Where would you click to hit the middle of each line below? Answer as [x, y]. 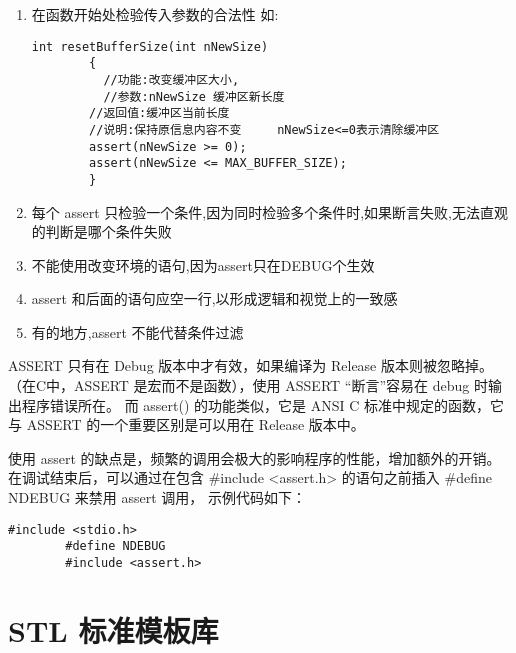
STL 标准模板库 [113, 629]
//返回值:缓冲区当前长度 [159, 113]
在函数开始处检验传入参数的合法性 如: [155, 14]
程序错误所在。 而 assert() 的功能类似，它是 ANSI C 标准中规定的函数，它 [262, 404]
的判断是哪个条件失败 [101, 231]
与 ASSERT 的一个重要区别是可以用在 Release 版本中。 [186, 424]
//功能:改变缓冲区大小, [171, 79]
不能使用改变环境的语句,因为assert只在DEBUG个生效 [203, 264]
